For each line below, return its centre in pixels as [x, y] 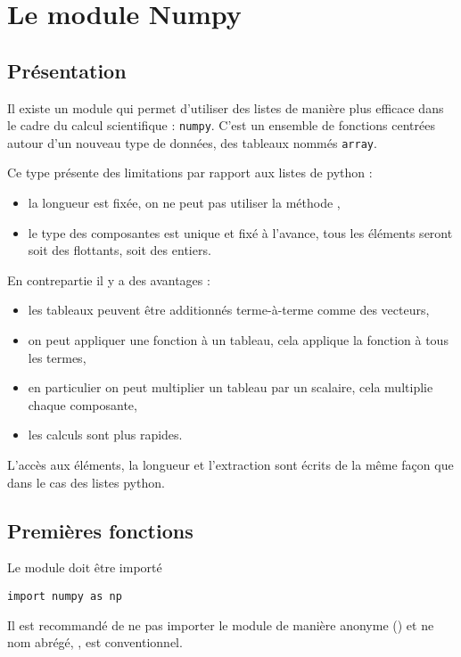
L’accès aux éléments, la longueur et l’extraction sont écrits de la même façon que [230, 465]
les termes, [57, 357]
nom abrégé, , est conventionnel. [95, 642]
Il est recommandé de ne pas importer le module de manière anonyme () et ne [221, 624]
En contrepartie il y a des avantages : [109, 279]
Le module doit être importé [85, 567]
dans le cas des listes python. [86, 482]
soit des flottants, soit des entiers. [119, 250]
